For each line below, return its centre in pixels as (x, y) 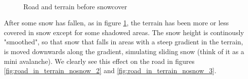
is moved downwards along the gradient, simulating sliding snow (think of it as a (124, 51)
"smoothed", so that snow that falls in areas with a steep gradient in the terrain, (124, 42)
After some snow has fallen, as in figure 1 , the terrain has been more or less (116, 23)
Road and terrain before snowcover (75, 6)
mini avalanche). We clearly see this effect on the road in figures (99, 61)
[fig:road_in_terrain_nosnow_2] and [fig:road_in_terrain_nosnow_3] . (110, 70)
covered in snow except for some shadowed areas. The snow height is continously (124, 32)
